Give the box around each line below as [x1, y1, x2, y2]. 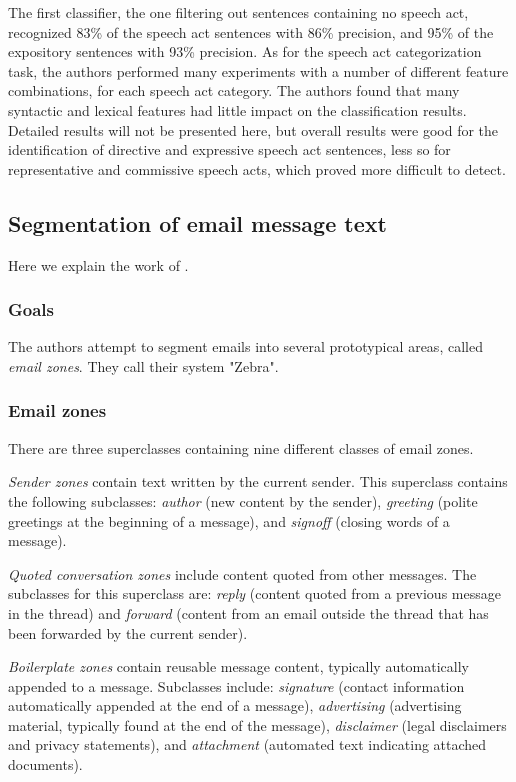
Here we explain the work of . [8, 254, 189, 275]
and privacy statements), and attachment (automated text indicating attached [8, 734, 487, 755]
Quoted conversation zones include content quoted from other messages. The [8, 563, 477, 584]
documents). [8, 754, 83, 775]
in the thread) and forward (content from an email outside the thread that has [8, 602, 489, 623]
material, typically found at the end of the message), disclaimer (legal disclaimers [8, 714, 507, 735]
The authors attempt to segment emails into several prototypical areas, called [8, 336, 483, 357]
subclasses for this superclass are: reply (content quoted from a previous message [8, 583, 501, 604]
